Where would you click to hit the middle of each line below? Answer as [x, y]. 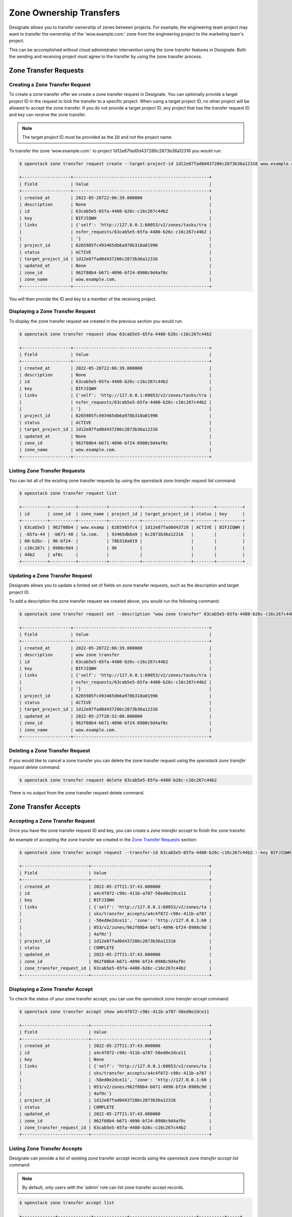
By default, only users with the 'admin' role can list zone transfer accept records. [103, 1187]
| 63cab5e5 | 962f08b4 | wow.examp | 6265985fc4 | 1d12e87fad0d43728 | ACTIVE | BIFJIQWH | [132, 527]
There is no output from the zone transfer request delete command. [77, 793]
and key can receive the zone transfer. [47, 115]
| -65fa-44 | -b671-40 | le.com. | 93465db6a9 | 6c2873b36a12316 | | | [132, 534]
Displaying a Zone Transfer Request [52, 312]
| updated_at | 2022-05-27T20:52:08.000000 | [115, 716]
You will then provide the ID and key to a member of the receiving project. [83, 299]
